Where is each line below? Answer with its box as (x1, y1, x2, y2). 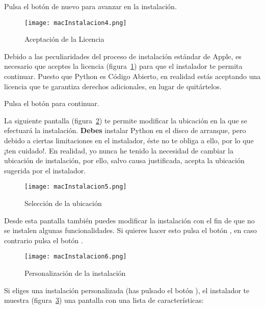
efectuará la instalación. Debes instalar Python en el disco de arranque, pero (4, 125, 246, 136)
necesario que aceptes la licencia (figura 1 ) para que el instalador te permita (4, 61, 243, 71)
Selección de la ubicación (24, 198, 102, 209)
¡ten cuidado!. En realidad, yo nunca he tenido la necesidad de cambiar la (4, 145, 233, 156)
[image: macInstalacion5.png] (24, 183, 127, 191)
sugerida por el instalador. (4, 165, 86, 175)
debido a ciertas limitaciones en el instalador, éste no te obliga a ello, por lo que (4, 135, 254, 145)
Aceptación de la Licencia (24, 34, 104, 44)
